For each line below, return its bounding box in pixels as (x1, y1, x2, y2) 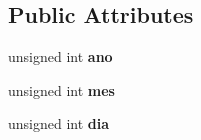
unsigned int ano (8, 46, 113, 67)
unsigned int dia (8, 113, 110, 134)
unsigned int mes (8, 79, 115, 100)
